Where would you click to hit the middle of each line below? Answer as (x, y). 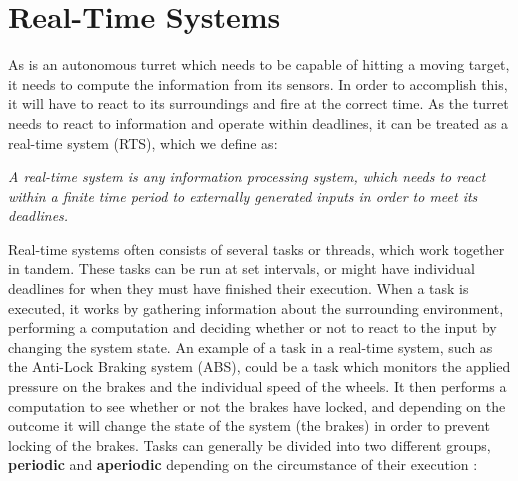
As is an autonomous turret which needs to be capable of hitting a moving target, (259, 64)
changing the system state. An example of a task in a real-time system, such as (250, 346)
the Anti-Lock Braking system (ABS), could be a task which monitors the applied (259, 366)
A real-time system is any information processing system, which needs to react (247, 176)
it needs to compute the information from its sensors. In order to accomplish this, (258, 83)
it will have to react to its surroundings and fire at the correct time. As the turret (258, 103)
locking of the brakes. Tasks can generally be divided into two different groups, (249, 444)
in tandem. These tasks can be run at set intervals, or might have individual (241, 268)
